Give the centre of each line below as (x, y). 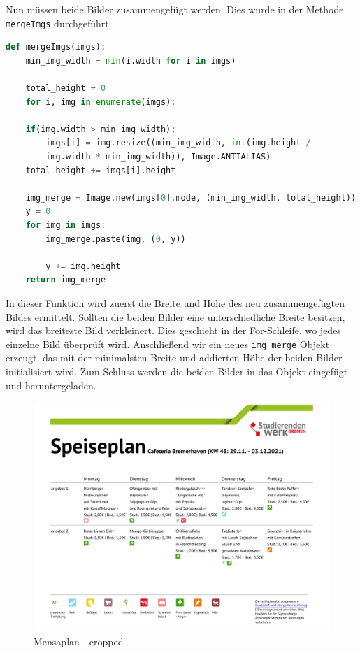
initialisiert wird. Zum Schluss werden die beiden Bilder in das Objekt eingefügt (177, 371)
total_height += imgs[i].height (101, 170)
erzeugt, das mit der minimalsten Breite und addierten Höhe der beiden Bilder (174, 358)
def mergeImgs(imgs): (56, 47)
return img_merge (66, 280)
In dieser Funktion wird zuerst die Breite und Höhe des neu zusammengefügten (175, 302)
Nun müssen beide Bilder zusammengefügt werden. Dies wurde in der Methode (175, 9)
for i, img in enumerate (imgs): (101, 102)
